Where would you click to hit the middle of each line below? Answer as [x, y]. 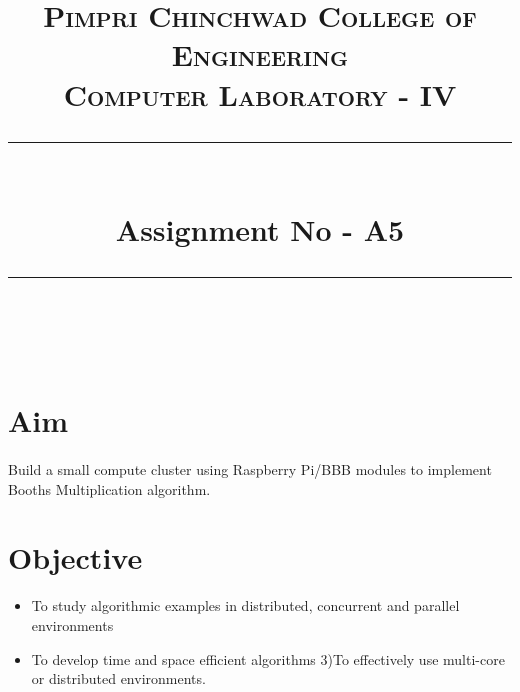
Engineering [260, 54]
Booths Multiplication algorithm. [109, 488]
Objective [75, 557]
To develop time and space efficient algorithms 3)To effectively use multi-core [268, 658]
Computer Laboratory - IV [260, 93]
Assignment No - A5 [260, 228]
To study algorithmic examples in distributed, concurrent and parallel [245, 605]
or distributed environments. [118, 678]
